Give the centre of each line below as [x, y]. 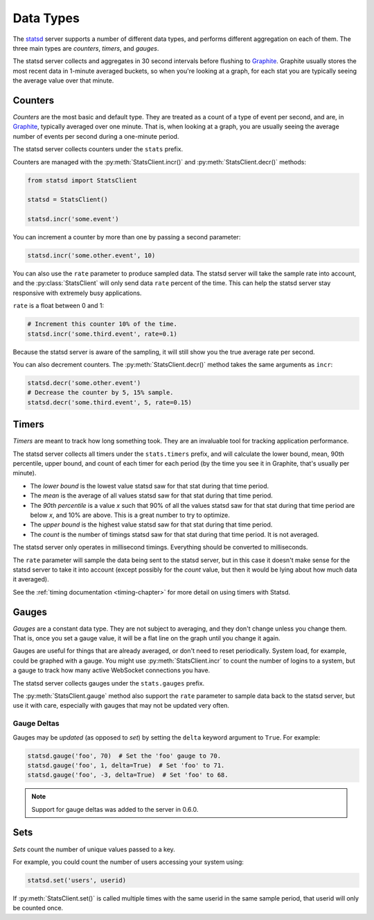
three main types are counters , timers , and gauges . [86, 48]
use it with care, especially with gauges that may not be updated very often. [121, 706]
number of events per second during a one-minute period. [96, 136]
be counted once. [38, 908]
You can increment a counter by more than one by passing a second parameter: [127, 237]
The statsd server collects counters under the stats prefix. [98, 149]
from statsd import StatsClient [82, 180]
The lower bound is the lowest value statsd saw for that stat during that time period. [150, 486]
